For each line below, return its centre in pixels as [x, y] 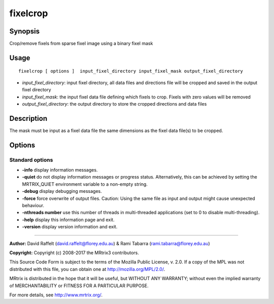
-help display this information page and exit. [68, 219]
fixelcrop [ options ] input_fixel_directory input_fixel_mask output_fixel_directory [131, 71]
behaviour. [33, 206]
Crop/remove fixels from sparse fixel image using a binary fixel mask [81, 44]
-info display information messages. [60, 170]
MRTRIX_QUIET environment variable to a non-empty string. [85, 184]
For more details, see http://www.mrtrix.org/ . [56, 295]
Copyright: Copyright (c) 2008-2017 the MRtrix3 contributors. [74, 253]
